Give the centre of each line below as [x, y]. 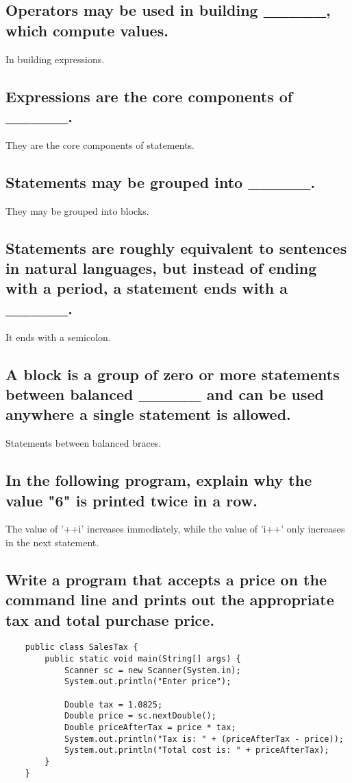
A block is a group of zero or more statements [173, 374]
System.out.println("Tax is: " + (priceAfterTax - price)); [204, 739]
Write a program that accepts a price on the [166, 579]
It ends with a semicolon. [58, 337]
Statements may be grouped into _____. [161, 182]
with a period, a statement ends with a [147, 288]
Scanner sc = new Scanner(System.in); [152, 670]
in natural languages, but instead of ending [161, 267]
